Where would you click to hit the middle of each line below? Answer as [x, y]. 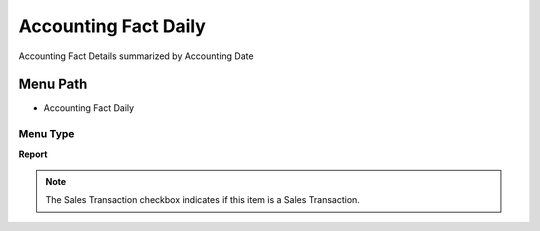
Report [33, 154]
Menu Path [53, 84]
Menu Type [46, 134]
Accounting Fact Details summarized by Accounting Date [136, 56]
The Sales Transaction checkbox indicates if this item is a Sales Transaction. [202, 200]
